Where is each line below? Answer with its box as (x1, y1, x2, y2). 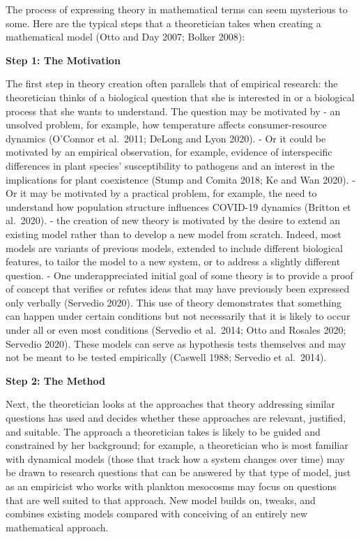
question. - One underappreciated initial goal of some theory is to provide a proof (6, 267, 353, 282)
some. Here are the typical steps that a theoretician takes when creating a (6, 15, 321, 30)
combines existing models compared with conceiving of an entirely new (6, 506, 308, 521)
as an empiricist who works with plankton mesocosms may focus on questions (6, 479, 337, 493)
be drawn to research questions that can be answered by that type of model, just (6, 465, 351, 480)
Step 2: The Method (6, 373, 105, 387)
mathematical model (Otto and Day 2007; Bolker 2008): (6, 29, 245, 44)
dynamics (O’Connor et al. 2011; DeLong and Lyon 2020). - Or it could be (6, 131, 326, 145)
